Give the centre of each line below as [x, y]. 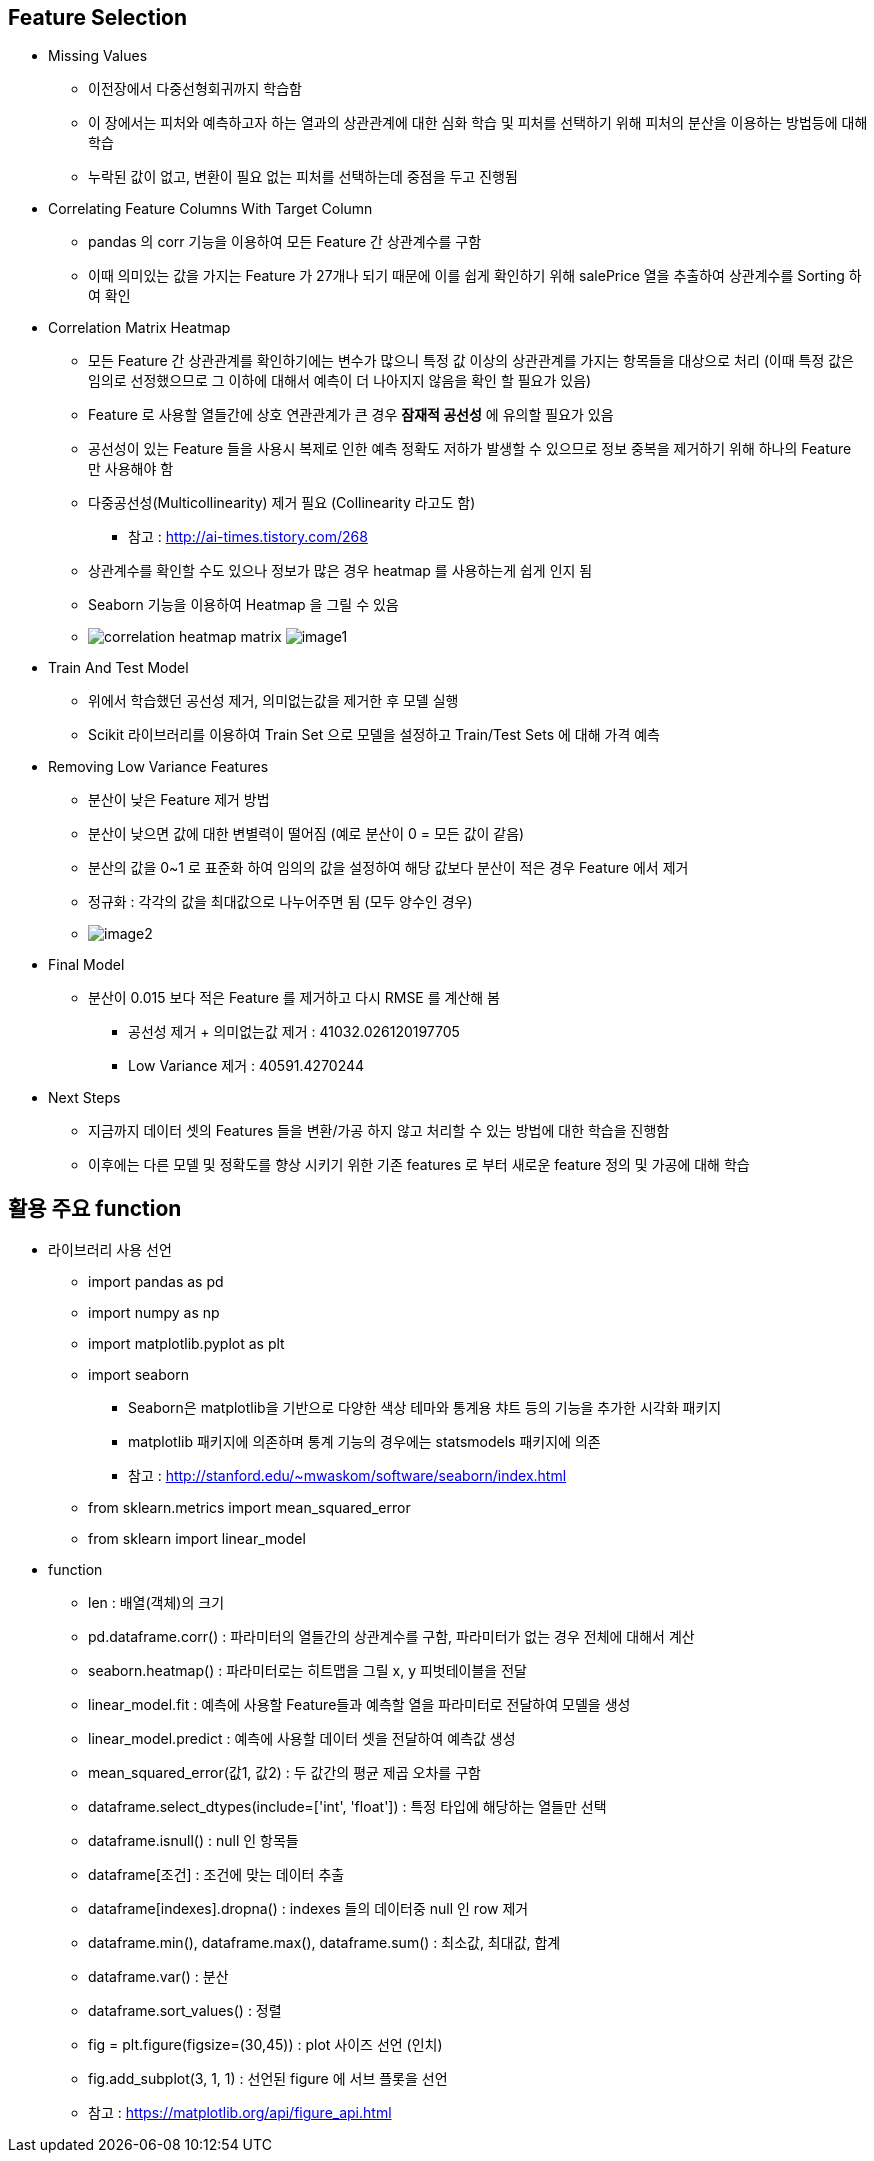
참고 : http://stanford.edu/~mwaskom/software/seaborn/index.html [347, 1476]
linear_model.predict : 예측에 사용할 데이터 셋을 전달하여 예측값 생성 [302, 1739]
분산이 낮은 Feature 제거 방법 [179, 800]
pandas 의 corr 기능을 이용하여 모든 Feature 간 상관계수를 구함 [285, 242]
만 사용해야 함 [131, 469]
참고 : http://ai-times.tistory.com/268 [248, 537]
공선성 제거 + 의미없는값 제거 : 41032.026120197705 [294, 1032]
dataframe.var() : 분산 [158, 1977]
